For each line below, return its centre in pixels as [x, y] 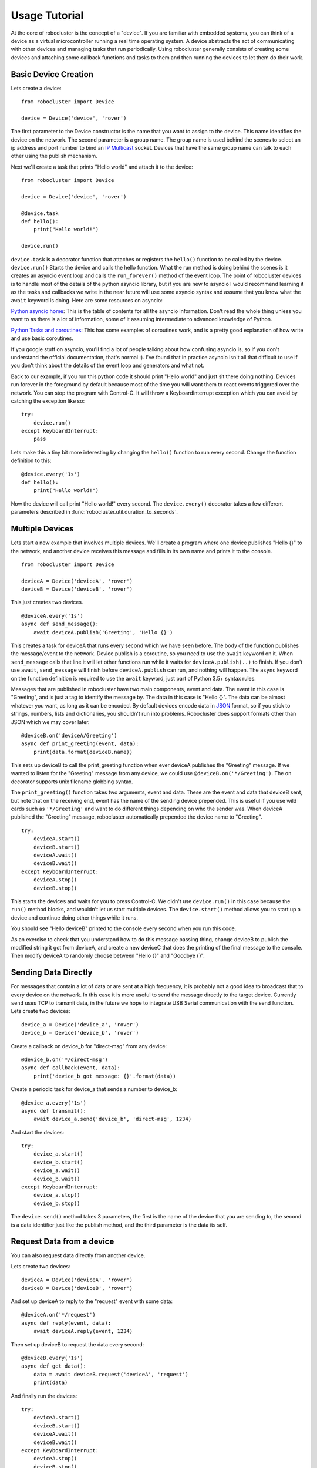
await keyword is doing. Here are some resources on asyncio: [87, 300]
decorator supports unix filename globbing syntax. [72, 782]
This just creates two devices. [47, 602]
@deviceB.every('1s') [52, 1358]
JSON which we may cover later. [50, 722]
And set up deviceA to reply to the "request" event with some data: [92, 1301]
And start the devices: [38, 1132]
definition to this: [31, 460]
